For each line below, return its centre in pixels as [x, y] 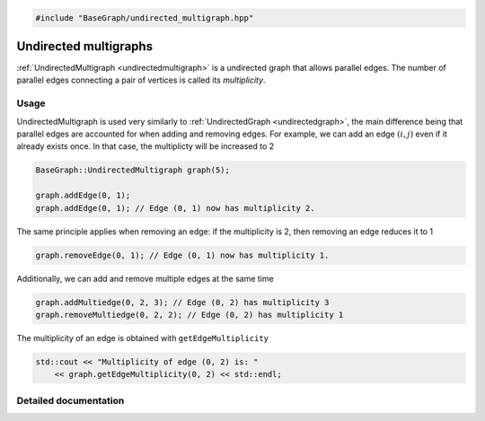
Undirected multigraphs [84, 46]
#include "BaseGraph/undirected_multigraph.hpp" [145, 18]
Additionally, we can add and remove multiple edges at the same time [145, 278]
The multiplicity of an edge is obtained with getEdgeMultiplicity [143, 338]
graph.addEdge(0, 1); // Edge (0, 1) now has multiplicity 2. [175, 208]
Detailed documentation [71, 400]
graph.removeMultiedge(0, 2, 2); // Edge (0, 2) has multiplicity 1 [190, 315]
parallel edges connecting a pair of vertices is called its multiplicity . [141, 80]
